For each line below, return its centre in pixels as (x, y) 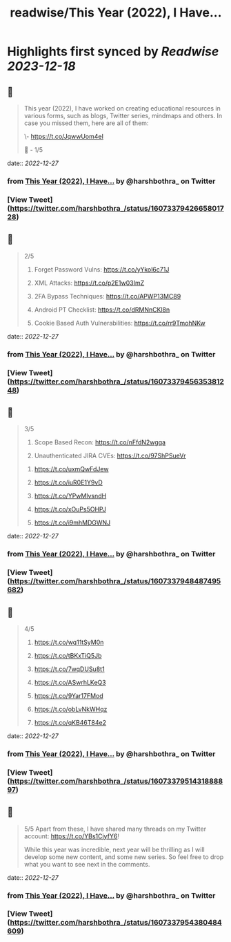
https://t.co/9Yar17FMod (69, 695)
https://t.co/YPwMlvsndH (70, 496)
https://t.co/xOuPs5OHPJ (70, 509)
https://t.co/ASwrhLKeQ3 (70, 682)
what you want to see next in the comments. (87, 864)
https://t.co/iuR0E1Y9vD (69, 482)
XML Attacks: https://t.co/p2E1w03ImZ (89, 283)
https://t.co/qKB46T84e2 (70, 722)
